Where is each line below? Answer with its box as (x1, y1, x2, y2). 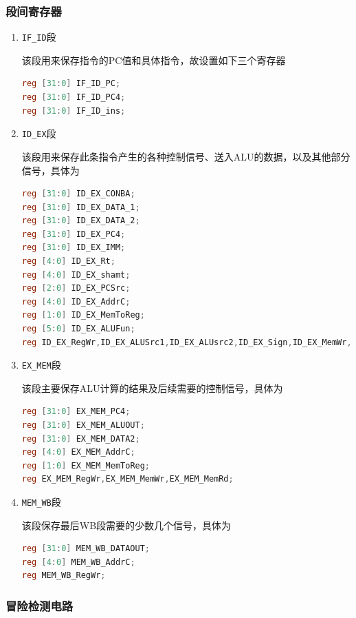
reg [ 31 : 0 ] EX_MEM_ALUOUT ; (21, 420, 145, 431)
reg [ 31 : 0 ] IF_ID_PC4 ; (21, 92, 126, 103)
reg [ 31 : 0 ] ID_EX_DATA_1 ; (21, 202, 140, 212)
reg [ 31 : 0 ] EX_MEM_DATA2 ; (21, 433, 140, 444)
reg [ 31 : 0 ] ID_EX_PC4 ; (21, 229, 126, 239)
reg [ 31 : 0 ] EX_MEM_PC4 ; (21, 406, 131, 417)
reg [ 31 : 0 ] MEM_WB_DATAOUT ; (21, 544, 151, 554)
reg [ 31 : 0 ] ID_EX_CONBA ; (21, 189, 135, 199)
